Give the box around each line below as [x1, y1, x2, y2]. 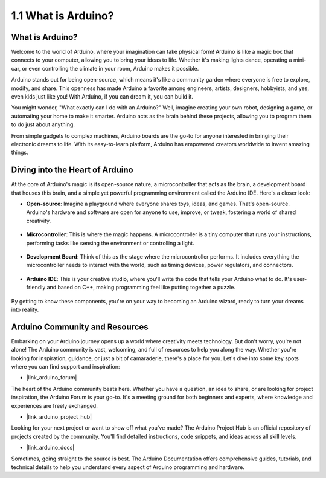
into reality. [11, 306, 39, 313]
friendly [26, 284, 46, 291]
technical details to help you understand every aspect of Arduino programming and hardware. [11, 463, 245, 471]
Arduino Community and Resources [11, 321, 149, 332]
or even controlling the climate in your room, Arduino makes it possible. [22, 65, 199, 72]
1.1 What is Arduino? [11, 9, 114, 22]
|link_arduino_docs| [26, 444, 75, 451]
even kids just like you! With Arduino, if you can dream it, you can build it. [11, 93, 193, 100]
